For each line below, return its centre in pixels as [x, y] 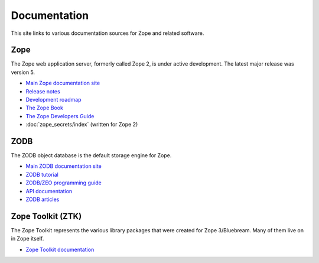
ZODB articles [43, 199]
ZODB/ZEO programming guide [64, 183]
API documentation [49, 191]
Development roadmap [54, 100]
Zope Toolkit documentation [60, 249]
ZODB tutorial [42, 174]
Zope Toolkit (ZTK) [46, 216]
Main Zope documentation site [63, 83]
